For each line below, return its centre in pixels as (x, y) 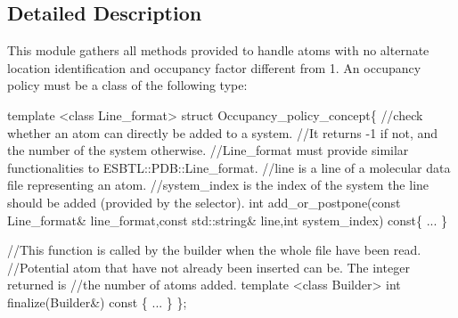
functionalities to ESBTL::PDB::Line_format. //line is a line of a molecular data (229, 167)
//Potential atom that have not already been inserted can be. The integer (209, 267)
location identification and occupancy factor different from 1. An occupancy (214, 67)
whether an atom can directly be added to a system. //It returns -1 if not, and (222, 132)
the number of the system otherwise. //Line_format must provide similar (208, 150)
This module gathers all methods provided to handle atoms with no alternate (218, 50)
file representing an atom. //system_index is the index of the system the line (218, 185)
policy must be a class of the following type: (127, 85)
